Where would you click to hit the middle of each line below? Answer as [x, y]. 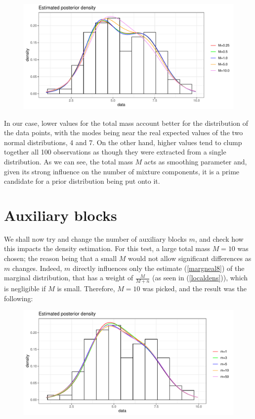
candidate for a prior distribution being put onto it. [82, 181]
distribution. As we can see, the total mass [68, 161]
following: [19, 298]
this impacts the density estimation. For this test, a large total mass [107, 248]
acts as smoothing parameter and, [195, 161]
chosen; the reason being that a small [61, 258]
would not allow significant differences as [190, 258]
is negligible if [25, 288]
